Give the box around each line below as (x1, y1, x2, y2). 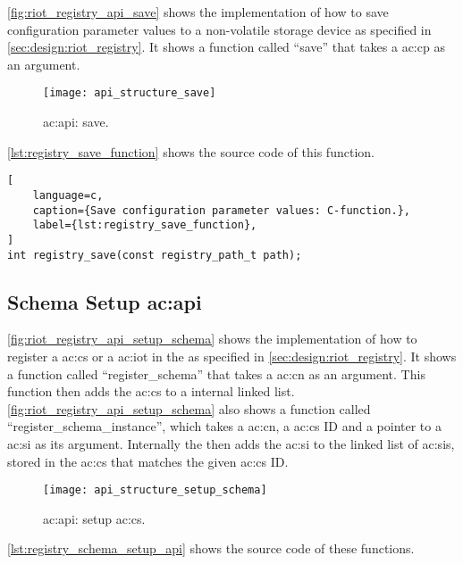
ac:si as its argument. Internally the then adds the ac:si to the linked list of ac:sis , (7, 434, 455, 452)
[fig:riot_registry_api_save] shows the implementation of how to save (7, 3, 389, 21)
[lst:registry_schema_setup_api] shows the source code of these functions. (7, 539, 415, 558)
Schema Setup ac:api (7, 287, 202, 315)
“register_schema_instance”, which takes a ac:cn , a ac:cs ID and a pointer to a (7, 417, 442, 435)
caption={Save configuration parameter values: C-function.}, (32, 203, 411, 217)
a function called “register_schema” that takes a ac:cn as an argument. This (7, 364, 425, 383)
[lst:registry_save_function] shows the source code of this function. (7, 142, 375, 161)
